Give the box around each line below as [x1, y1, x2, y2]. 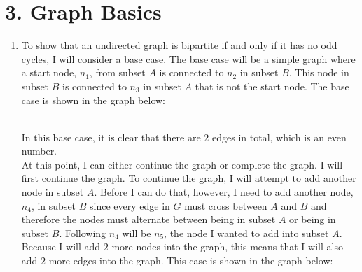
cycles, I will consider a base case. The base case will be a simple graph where [21, 51, 356, 66]
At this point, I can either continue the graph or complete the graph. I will [21, 157, 343, 171]
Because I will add [21, 239, 101, 254]
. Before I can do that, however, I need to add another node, [94, 185, 354, 199]
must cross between [184, 198, 267, 213]
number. [21, 143, 57, 158]
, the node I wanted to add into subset [164, 225, 329, 240]
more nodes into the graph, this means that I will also [111, 239, 343, 254]
